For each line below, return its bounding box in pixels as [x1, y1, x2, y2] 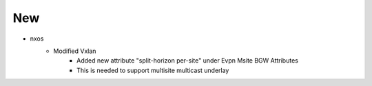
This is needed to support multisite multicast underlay [76, 66, 229, 74]
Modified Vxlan [53, 47, 96, 55]
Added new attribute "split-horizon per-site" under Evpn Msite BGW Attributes [76, 56, 299, 65]
